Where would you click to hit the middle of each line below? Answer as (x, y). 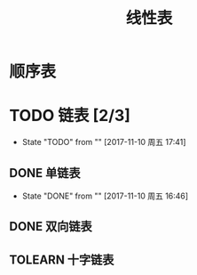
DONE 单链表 (45, 173)
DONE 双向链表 (51, 226)
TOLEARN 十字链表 (62, 259)
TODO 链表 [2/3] (70, 116)
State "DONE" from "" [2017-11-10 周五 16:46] (105, 196)
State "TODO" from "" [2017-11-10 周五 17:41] (104, 142)
